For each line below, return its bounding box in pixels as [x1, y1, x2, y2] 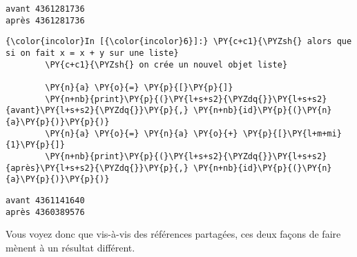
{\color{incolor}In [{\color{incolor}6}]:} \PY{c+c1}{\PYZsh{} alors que [6, 37, 352, 47]
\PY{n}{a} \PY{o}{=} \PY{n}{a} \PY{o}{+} [45, 128, 238, 138]
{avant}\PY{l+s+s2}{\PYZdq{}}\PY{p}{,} [6, 105, 189, 116]
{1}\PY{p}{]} [6, 140, 65, 150]
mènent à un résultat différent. [6, 240, 135, 254]
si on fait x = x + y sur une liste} [6, 48, 179, 58]
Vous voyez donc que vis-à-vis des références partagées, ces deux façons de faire [6, 227, 341, 241]
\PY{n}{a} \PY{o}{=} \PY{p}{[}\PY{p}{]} [45, 82, 233, 92]
